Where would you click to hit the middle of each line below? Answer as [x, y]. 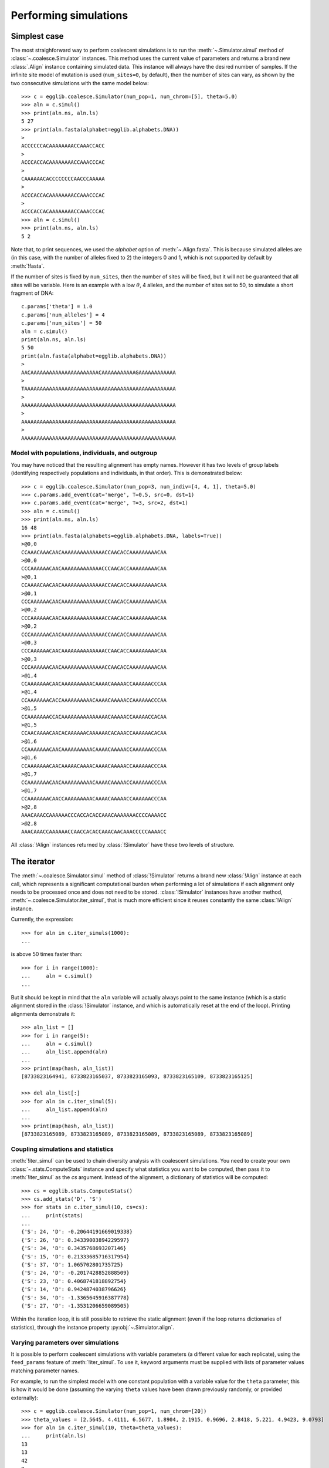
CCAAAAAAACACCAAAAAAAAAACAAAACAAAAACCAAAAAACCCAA [94, 700]
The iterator [33, 862]
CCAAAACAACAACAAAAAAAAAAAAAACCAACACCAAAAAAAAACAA [94, 585]
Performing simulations [69, 15]
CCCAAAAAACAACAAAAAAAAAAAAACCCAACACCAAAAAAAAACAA [94, 569]
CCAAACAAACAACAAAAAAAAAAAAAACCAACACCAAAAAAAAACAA [94, 552]
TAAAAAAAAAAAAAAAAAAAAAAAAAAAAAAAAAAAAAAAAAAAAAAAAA [99, 389]
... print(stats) [52, 1215]
